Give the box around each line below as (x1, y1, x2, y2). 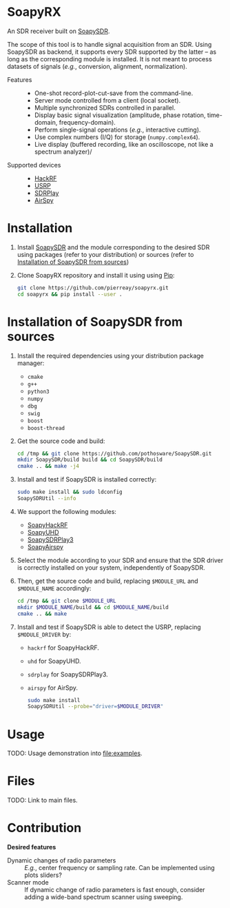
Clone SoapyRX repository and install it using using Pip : (17, 271, 175, 279)
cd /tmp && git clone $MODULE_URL (17, 597, 116, 604)
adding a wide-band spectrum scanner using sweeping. (24, 893, 183, 901)
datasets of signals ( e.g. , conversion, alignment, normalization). (7, 62, 187, 70)
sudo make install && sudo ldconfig (17, 488, 123, 496)
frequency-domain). (59, 118, 116, 126)
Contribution (7, 821, 82, 836)
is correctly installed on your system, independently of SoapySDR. (17, 563, 205, 572)
